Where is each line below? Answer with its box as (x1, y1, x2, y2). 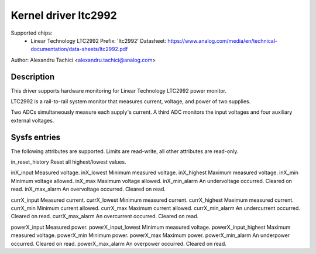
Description (11, 72, 55, 82)
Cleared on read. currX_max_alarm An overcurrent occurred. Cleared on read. (11, 213, 199, 220)
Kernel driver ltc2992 (11, 9, 117, 22)
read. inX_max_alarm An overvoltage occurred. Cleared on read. (11, 185, 166, 193)
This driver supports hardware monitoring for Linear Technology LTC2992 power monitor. (11, 87, 227, 94)
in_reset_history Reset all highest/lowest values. (11, 158, 126, 165)
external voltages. (11, 117, 54, 124)
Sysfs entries (11, 132, 61, 142)
